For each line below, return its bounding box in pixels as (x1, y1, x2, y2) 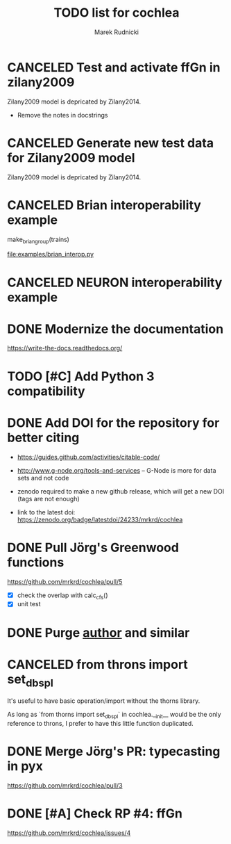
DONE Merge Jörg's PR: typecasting (7, 744, 221, 759)
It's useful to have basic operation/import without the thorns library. (7, 697, 200, 705)
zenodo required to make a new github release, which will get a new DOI (17, 487, 224, 495)
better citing (7, 430, 80, 446)
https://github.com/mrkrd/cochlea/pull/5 (7, 577, 123, 585)
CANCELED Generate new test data (7, 135, 214, 151)
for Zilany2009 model (7, 149, 135, 165)
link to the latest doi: (17, 508, 76, 516)
